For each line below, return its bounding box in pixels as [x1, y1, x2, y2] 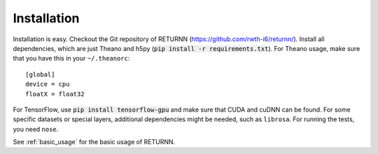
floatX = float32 [25, 90, 85, 98]
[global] [25, 70, 55, 78]
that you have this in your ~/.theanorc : [13, 54, 130, 63]
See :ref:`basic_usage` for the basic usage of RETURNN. [13, 138, 176, 146]
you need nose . [13, 125, 59, 133]
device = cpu [25, 80, 70, 88]
